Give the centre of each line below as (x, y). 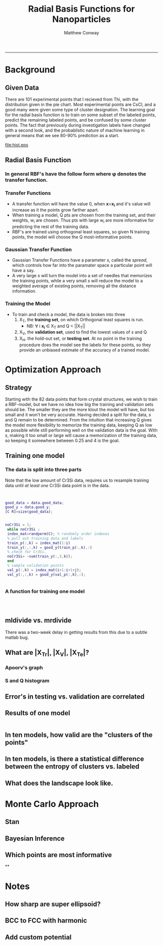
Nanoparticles (81, 19)
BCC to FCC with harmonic (46, 920)
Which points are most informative (59, 855)
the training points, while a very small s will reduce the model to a (77, 281)
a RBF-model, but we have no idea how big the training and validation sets (79, 404)
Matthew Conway (81, 33)
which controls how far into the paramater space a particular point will (82, 265)
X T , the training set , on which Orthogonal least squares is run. (81, 320)
